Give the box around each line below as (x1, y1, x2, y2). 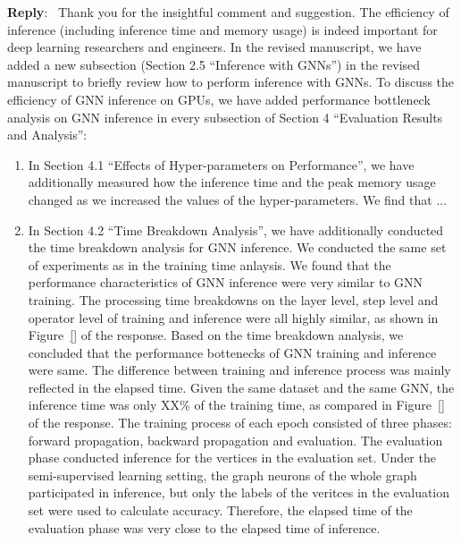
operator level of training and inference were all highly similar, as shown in (28, 308, 439, 327)
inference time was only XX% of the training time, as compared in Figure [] (28, 395, 445, 414)
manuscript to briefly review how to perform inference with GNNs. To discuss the (7, 72, 455, 91)
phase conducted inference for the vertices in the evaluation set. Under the (28, 448, 436, 467)
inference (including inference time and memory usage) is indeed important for (7, 20, 438, 38)
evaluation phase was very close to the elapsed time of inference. (28, 518, 381, 537)
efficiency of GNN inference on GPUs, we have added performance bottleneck (7, 89, 431, 108)
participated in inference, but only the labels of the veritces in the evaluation (28, 483, 450, 502)
